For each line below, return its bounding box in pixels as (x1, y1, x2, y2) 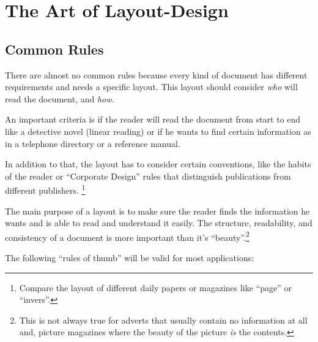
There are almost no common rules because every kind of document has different (5, 68, 308, 81)
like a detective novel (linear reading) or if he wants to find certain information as (5, 124, 311, 137)
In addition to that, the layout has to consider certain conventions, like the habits (5, 158, 311, 170)
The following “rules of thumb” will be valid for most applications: (5, 251, 254, 264)
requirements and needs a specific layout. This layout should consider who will (5, 80, 298, 93)
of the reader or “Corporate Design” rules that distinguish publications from (5, 169, 291, 182)
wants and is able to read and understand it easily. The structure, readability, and (5, 216, 312, 229)
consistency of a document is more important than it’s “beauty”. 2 (5, 229, 250, 243)
